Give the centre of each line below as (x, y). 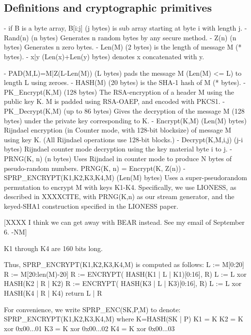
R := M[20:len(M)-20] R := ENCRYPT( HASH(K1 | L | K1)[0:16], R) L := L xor (125, 274)
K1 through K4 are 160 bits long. (53, 248)
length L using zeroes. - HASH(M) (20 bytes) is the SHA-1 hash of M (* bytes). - (125, 82)
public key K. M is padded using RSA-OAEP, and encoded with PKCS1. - (114, 101)
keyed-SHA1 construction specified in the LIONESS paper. (91, 206)
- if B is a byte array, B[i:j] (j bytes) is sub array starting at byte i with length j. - (125, 28)
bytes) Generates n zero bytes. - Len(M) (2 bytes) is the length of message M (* (123, 47)
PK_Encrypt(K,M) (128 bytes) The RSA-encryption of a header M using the (119, 92)
